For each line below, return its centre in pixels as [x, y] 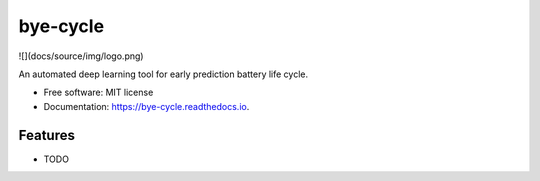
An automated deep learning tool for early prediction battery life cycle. [163, 74]
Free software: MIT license [98, 92]
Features [46, 135]
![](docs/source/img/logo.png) [81, 56]
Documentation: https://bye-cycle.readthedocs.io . [146, 106]
